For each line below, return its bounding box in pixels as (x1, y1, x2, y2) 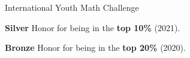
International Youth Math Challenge (5, 1, 139, 13)
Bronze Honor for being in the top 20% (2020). (5, 41, 186, 54)
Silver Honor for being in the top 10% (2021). (5, 21, 180, 33)
